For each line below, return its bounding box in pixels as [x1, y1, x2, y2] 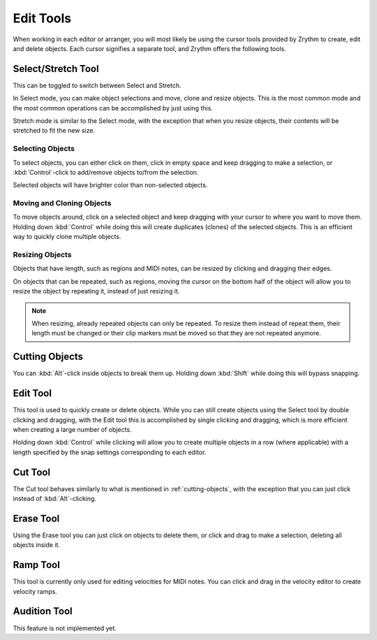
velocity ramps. [13, 587, 57, 595]
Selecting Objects [13, 144, 75, 154]
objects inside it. [13, 541, 61, 549]
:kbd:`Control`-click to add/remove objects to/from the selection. [13, 168, 199, 176]
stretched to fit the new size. [13, 126, 96, 135]
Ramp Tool [13, 559, 61, 571]
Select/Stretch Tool [13, 63, 99, 75]
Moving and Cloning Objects [13, 198, 112, 208]
